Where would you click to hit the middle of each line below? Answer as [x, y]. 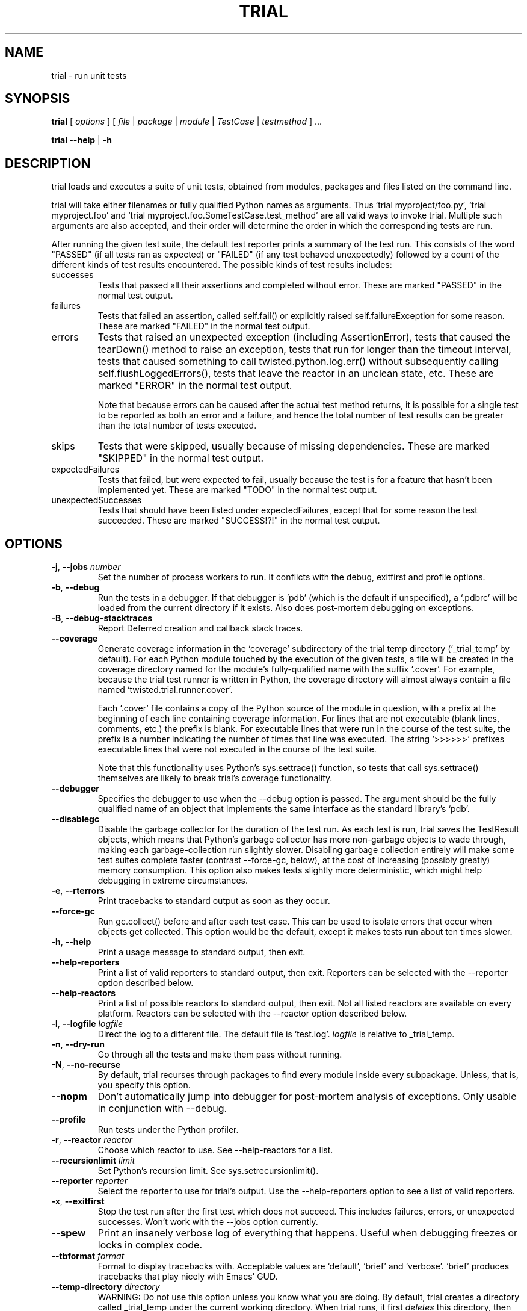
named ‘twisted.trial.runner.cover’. [165, 690]
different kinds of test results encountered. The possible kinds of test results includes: [222, 265]
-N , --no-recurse [86, 1065]
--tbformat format [88, 1256]
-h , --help [71, 942]
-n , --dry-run [78, 1044]
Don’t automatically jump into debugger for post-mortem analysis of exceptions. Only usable [307, 1096]
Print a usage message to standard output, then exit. [202, 952]
